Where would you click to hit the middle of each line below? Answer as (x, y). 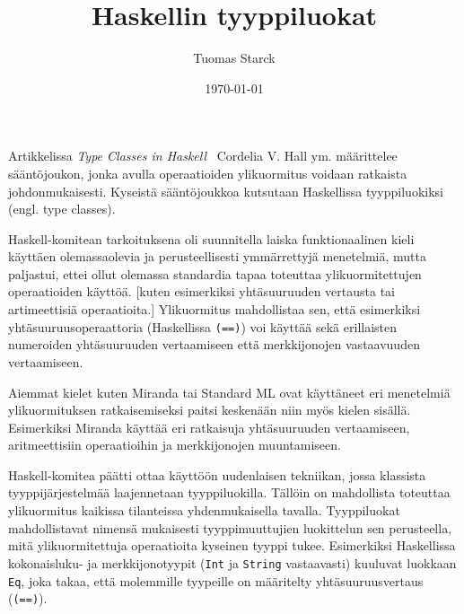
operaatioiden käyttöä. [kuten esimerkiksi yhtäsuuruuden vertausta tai (202, 291)
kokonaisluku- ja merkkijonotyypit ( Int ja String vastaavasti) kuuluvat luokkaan (232, 562)
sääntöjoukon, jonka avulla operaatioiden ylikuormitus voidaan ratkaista (208, 173)
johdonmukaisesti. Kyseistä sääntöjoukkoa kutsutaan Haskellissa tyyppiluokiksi (226, 191)
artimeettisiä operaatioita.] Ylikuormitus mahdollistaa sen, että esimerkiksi (214, 309)
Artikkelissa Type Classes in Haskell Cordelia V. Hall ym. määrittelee (203, 156)
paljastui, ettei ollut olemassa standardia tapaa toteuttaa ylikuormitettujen (215, 273)
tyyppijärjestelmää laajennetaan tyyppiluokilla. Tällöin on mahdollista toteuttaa (229, 492)
